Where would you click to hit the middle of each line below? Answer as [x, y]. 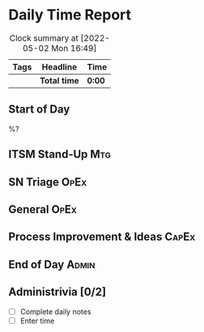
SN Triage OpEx [48, 182]
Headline [59, 66]
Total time [59, 80]
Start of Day [39, 110]
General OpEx [42, 209]
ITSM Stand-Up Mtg [59, 154]
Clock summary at [44, 38]
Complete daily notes [55, 311]
